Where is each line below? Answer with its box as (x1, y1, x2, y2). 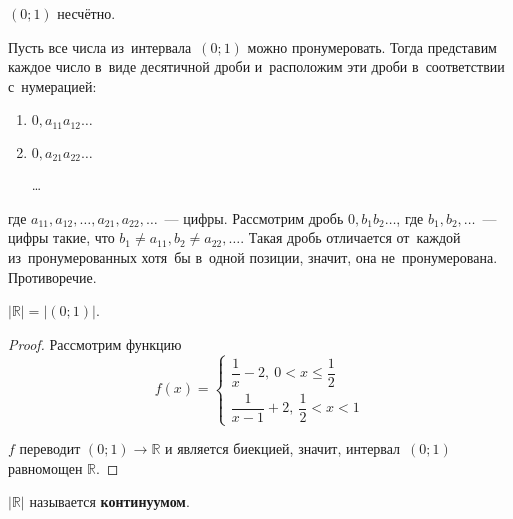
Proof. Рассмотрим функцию (8, 333, 182, 354)
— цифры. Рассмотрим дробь (164, 207, 344, 228)
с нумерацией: (8, 75, 97, 96)
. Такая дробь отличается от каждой (240, 227, 461, 248)
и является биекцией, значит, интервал (165, 438, 401, 459)
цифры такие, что (8, 227, 115, 248)
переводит (19, 438, 81, 459)
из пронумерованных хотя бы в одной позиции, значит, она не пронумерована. (8, 247, 498, 268)
